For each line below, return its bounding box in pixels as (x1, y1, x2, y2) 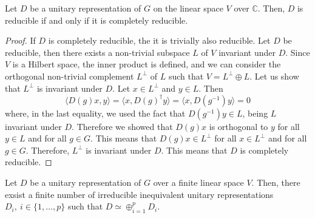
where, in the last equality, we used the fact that (5, 106, 186, 119)
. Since (285, 46, 310, 58)
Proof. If (5, 34, 36, 47)
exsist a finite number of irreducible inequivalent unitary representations (5, 188, 274, 200)
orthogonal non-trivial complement (5, 69, 134, 82)
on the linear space (153, 2, 223, 14)
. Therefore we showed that (72, 120, 173, 132)
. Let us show (249, 69, 299, 82)
